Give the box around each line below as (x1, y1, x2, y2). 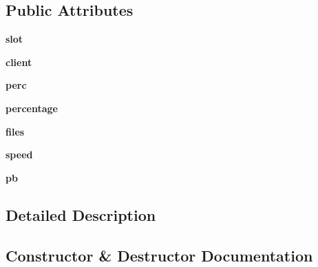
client (6, 54, 32, 69)
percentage (6, 100, 58, 115)
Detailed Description (6, 204, 156, 225)
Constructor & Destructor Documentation (6, 244, 313, 266)
